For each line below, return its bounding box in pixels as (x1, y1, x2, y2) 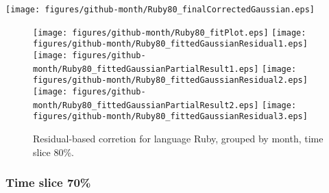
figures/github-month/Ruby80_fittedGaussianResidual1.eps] (33, 39, 308, 49)
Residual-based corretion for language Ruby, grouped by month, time (33, 131, 324, 145)
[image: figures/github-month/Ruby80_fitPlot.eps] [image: (33, 27, 306, 38)
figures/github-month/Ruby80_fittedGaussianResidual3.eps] (33, 112, 308, 122)
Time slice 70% (5, 174, 91, 191)
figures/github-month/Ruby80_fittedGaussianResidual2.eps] (33, 75, 308, 86)
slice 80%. (33, 144, 74, 159)
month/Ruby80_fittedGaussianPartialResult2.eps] (33, 100, 259, 110)
